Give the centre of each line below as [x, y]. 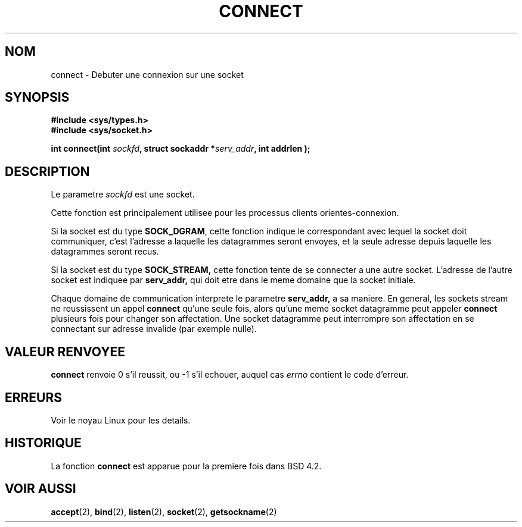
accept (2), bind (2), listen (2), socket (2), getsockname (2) [164, 512]
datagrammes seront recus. [105, 252]
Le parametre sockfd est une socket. [123, 195]
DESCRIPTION [47, 171]
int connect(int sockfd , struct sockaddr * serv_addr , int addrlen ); [181, 149]
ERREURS [34, 397]
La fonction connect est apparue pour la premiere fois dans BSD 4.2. [186, 466]
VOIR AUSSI [41, 489]
